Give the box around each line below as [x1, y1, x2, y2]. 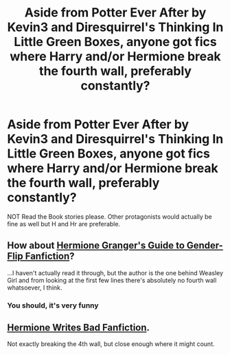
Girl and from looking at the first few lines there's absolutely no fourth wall [7, 276, 217, 284]
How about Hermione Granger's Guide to [7, 239, 185, 252]
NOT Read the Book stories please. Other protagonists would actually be [7, 212, 212, 221]
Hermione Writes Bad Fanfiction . [7, 322, 150, 334]
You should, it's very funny [7, 301, 99, 310]
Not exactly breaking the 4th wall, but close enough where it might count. [7, 340, 215, 348]
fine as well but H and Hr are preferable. [7, 219, 121, 228]
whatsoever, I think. [7, 283, 62, 292]
